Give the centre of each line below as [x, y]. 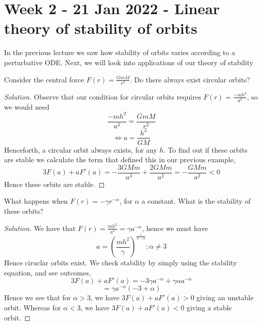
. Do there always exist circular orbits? [190, 79]
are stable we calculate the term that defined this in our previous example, [120, 159]
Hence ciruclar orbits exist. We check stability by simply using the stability [121, 263]
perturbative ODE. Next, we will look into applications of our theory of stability [129, 62]
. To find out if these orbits [206, 149]
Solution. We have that [40, 228]
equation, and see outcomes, [48, 272]
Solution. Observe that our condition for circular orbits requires [103, 96]
